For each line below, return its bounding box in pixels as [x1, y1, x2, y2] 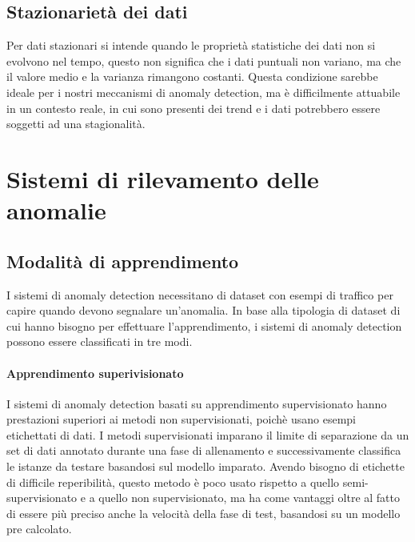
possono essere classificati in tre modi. [6, 333, 193, 350]
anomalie [6, 194, 106, 227]
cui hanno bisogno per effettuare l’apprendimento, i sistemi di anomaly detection [6, 317, 402, 334]
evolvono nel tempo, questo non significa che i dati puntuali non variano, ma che [6, 52, 401, 69]
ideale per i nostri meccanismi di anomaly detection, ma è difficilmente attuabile [6, 83, 401, 100]
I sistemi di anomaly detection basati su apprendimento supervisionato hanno [6, 395, 387, 412]
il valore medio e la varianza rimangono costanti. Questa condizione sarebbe [6, 68, 378, 85]
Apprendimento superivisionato [6, 364, 184, 381]
